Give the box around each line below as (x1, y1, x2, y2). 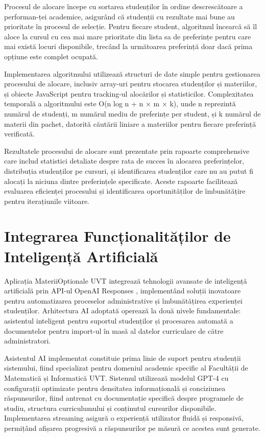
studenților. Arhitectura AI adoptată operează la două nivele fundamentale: (4, 305, 241, 316)
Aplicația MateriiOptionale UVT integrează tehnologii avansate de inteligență (4, 275, 247, 286)
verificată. (4, 128, 35, 139)
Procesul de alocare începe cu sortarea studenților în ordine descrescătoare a (4, 1, 243, 11)
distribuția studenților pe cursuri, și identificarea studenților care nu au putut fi (4, 165, 254, 176)
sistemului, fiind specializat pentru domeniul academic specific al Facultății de (4, 362, 248, 373)
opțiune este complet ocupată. (4, 51, 99, 61)
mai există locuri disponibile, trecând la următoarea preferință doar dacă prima (4, 41, 253, 52)
